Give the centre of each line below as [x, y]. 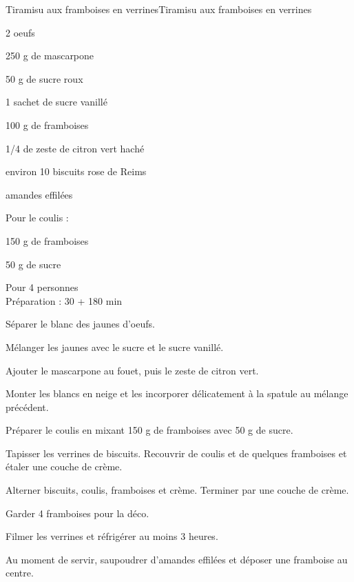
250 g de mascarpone [50, 56]
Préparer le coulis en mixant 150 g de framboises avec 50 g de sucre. [149, 430]
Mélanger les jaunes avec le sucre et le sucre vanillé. [115, 347]
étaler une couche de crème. [64, 466]
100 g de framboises [47, 124]
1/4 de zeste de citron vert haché [75, 148]
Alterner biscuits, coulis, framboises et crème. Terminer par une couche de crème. [177, 490]
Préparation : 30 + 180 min [64, 300]
